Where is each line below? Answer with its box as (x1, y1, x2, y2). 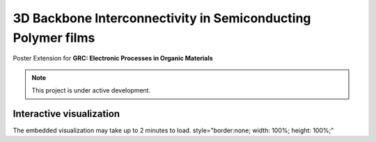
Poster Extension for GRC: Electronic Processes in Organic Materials (13, 54, 214, 63)
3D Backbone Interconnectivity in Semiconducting (13, 10, 311, 26)
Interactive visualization (13, 108, 120, 120)
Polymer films (13, 30, 95, 45)
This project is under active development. (31, 86, 151, 95)
